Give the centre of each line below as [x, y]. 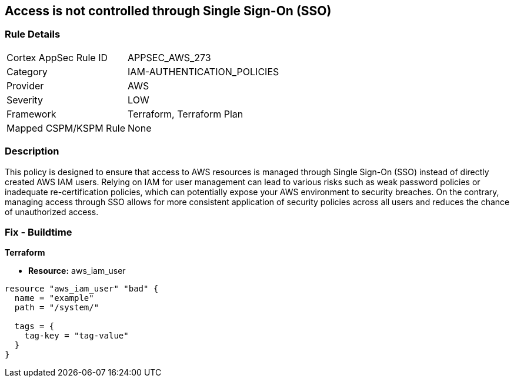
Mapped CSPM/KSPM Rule [66, 128]
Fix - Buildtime [39, 232]
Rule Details [33, 34]
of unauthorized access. [52, 212]
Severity [25, 100]
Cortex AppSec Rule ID [57, 57]
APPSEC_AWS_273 [169, 57]
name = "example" [54, 298]
